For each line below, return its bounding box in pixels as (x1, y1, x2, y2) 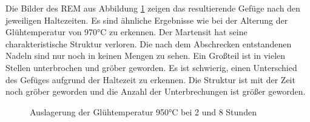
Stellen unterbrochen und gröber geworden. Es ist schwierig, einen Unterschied (5, 61, 297, 73)
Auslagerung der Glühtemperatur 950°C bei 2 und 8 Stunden (30, 105, 257, 118)
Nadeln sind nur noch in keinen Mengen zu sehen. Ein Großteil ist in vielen (5, 49, 286, 62)
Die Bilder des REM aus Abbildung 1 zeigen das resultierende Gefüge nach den (5, 2, 300, 14)
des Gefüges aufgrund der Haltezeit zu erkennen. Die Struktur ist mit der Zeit (5, 73, 295, 86)
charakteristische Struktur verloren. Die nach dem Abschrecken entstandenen (5, 37, 292, 50)
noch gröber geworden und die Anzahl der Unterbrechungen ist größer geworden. (5, 85, 306, 98)
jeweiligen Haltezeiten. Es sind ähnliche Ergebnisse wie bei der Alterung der (5, 13, 288, 26)
